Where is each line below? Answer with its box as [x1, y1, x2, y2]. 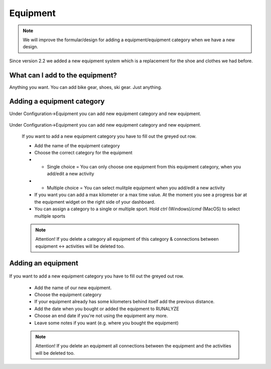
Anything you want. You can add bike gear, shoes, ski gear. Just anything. [9, 84, 163, 90]
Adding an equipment [9, 259, 79, 267]
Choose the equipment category [34, 292, 101, 298]
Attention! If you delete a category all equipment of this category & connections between [35, 236, 219, 242]
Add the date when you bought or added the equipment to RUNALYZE [34, 306, 179, 312]
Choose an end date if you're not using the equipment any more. [34, 313, 168, 319]
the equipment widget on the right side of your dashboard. [34, 199, 156, 205]
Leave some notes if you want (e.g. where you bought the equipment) [34, 320, 179, 326]
